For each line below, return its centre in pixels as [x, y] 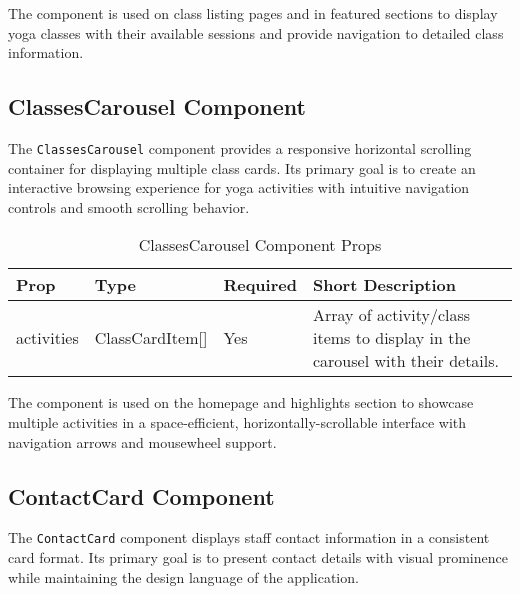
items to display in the [391, 338]
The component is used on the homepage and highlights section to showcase [241, 402]
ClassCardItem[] [151, 338]
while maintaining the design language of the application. [183, 576]
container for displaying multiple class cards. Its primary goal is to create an [242, 167]
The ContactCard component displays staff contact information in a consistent [249, 537]
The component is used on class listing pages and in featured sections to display [253, 13]
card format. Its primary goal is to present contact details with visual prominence [258, 557]
